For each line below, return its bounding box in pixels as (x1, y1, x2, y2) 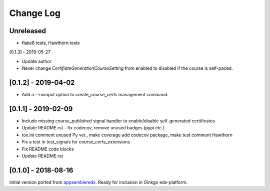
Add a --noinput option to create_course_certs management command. (21, 92, 168, 98)
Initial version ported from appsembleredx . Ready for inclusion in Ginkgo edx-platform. (9, 179, 187, 185)
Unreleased (9, 27, 46, 35)
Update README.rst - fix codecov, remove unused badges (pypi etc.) (21, 125, 165, 131)
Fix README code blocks (21, 146, 74, 152)
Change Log (9, 8, 61, 19)
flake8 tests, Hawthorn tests (21, 40, 80, 46)
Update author (21, 58, 52, 64)
